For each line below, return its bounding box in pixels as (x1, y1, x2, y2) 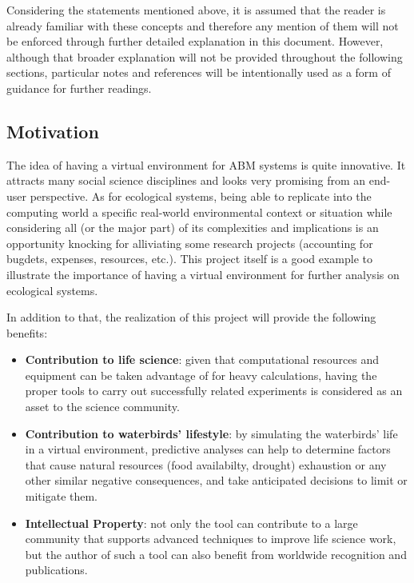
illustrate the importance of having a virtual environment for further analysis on (6, 266, 400, 282)
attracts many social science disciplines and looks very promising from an (6, 172, 366, 189)
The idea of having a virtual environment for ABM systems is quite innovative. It (6, 156, 406, 173)
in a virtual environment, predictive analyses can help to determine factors (25, 441, 391, 457)
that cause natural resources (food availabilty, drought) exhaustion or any (25, 456, 387, 473)
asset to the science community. (25, 398, 180, 415)
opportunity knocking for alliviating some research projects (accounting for (6, 234, 373, 251)
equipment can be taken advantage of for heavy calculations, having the (25, 366, 377, 383)
